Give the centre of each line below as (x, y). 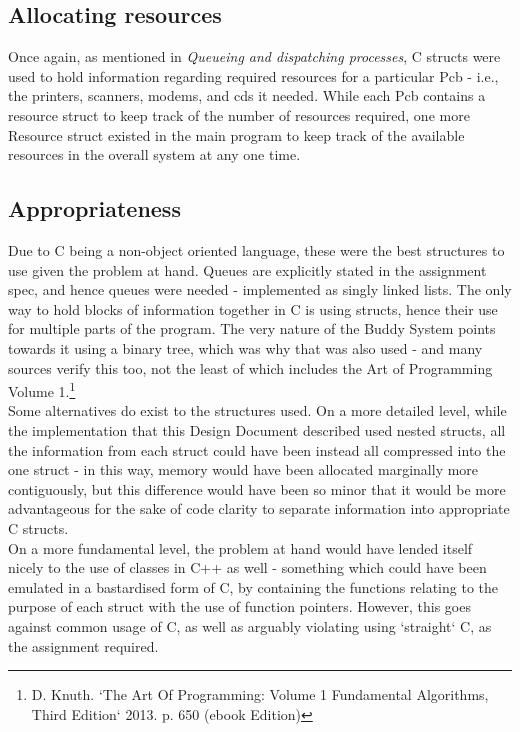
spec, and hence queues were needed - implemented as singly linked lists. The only (260, 289)
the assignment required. (83, 645)
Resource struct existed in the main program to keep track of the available (236, 134)
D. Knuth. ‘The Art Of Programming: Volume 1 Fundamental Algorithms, (260, 694)
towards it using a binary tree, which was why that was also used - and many (245, 347)
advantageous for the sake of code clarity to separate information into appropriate (259, 508)
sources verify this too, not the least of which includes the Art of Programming (250, 367)
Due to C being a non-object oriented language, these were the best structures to (256, 249)
